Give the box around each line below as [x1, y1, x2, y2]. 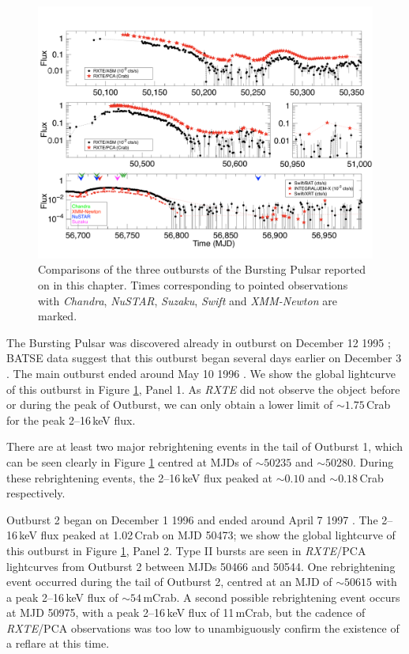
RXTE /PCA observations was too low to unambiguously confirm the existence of [6, 619, 400, 636]
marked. [38, 308, 77, 324]
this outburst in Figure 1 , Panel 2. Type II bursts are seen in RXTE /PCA [6, 542, 366, 558]
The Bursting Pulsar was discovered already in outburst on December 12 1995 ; [6, 334, 391, 350]
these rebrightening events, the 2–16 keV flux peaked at [6, 469, 273, 486]
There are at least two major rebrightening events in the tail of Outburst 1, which [6, 438, 403, 455]
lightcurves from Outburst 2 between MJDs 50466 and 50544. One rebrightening [6, 558, 396, 574]
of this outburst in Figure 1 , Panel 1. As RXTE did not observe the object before [6, 380, 400, 397]
